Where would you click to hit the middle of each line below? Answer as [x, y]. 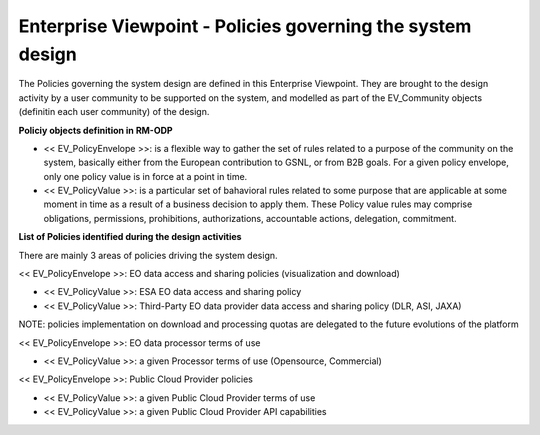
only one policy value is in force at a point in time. [145, 176]
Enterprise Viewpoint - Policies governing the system [245, 26]
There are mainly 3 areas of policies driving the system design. [148, 255]
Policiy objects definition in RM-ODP [96, 130]
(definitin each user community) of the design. [114, 112]
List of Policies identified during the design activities [130, 237]
